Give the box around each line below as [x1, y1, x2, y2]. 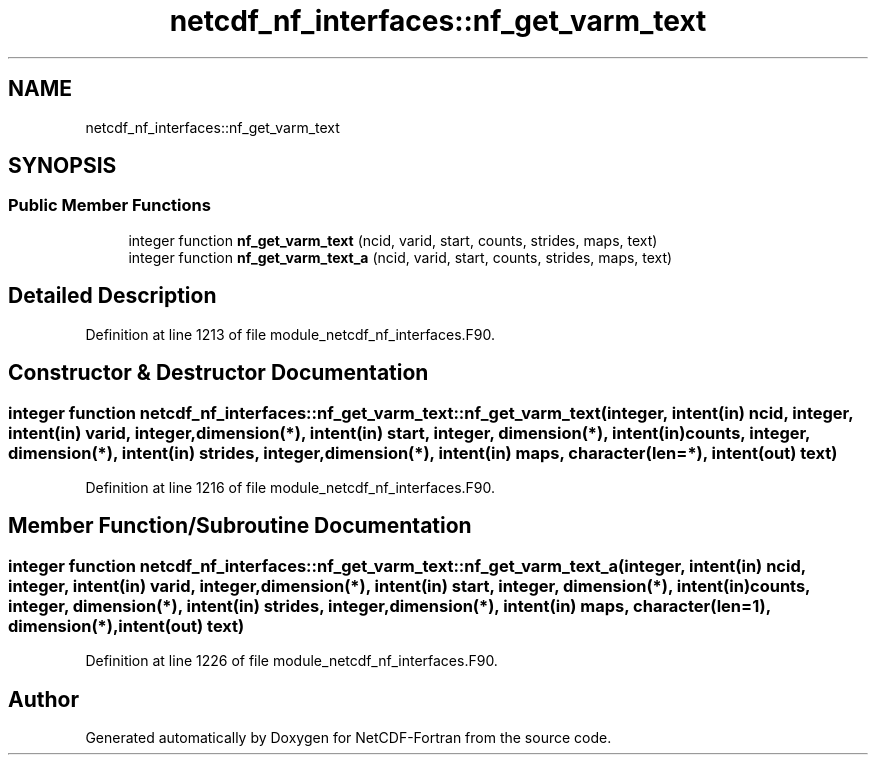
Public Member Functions [8, 195, 211, 216]
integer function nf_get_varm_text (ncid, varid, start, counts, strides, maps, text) [128, 231, 658, 249]
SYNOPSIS [8, 153, 117, 179]
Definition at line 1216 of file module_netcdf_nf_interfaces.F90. [85, 478, 496, 496]
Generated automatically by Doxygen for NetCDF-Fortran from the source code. [85, 728, 612, 746]
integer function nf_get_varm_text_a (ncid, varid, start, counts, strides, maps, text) [128, 248, 673, 266]
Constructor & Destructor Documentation [8, 360, 429, 386]
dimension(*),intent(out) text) [8, 615, 245, 636]
